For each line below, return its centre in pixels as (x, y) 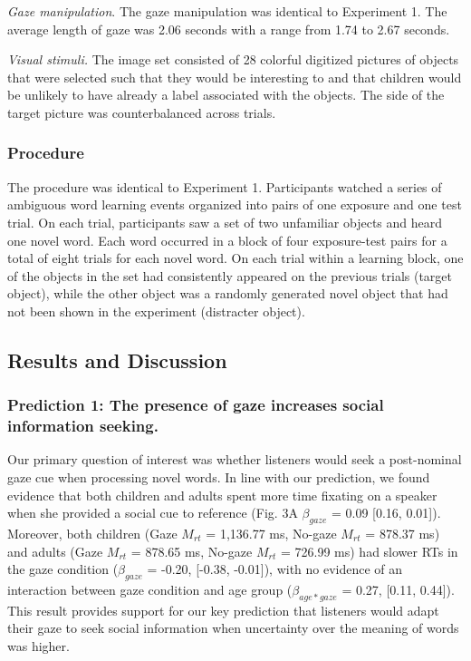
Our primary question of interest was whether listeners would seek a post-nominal (235, 459)
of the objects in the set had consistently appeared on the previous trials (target (230, 275)
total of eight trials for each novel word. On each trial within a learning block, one (235, 258)
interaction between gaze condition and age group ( (150, 590)
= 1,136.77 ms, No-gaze (271, 534)
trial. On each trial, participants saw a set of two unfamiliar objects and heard (225, 222)
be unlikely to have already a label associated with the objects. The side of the (226, 95)
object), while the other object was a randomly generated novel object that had (228, 293)
